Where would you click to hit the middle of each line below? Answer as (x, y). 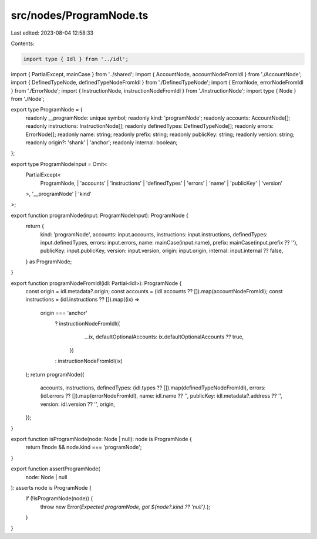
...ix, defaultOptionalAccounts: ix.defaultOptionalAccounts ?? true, (164, 337)
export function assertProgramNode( (55, 469)
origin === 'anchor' (64, 313)
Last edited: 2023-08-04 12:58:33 (52, 33)
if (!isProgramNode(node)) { (59, 499)
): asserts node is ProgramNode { (51, 487)
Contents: (23, 43)
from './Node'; (28, 99)
